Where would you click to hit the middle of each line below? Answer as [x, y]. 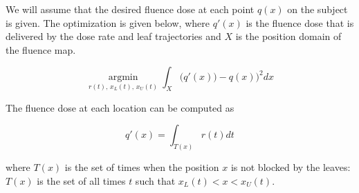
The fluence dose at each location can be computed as [120, 107]
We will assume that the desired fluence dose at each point [130, 9]
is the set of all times [81, 180]
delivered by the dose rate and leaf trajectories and [113, 36]
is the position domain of [288, 36]
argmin [123, 78]
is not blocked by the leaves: [291, 167]
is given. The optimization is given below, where [108, 22]
